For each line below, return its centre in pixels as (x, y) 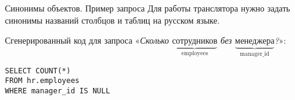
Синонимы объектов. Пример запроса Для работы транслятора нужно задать (147, 8)
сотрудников (195, 42)
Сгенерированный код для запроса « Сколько (87, 40)
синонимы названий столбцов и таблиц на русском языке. (112, 20)
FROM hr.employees (42, 81)
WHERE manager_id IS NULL (58, 91)
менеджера (255, 42)
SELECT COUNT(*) (38, 71)
